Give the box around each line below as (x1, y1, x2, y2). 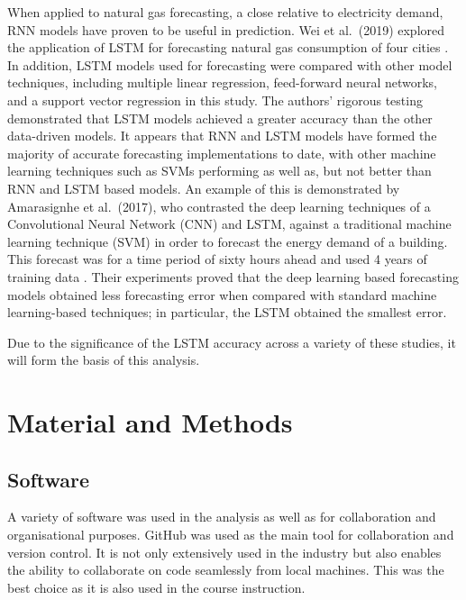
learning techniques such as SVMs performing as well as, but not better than (7, 161, 432, 180)
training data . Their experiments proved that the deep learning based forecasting (7, 267, 459, 286)
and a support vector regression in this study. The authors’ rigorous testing (7, 90, 423, 109)
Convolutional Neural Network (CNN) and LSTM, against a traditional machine (7, 214, 452, 233)
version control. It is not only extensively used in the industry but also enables (7, 542, 442, 561)
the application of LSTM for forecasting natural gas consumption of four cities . (7, 38, 449, 57)
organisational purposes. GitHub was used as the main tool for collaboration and (7, 525, 454, 544)
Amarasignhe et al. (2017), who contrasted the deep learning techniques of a (7, 196, 431, 215)
